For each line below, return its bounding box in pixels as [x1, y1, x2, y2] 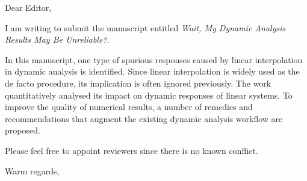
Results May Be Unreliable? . [5, 33, 110, 46]
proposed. [5, 124, 40, 137]
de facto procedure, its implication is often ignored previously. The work [5, 76, 271, 89]
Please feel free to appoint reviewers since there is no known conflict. [5, 144, 258, 156]
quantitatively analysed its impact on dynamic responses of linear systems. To [5, 88, 293, 101]
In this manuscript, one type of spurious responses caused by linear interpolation [5, 53, 303, 66]
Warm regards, [5, 164, 60, 177]
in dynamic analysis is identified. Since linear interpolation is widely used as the [5, 65, 300, 78]
